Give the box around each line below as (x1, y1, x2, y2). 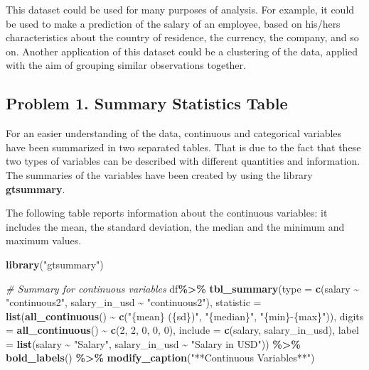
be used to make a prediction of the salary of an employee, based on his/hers (6, 16, 341, 31)
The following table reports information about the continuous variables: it (6, 205, 328, 220)
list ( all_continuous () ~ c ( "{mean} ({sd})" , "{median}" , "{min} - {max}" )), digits (6, 308, 364, 323)
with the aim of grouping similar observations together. (6, 58, 246, 72)
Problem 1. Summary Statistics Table (6, 92, 288, 114)
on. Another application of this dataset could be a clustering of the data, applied (6, 43, 358, 58)
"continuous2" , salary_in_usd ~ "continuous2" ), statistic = (6, 295, 262, 310)
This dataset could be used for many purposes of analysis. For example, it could (6, 2, 355, 16)
